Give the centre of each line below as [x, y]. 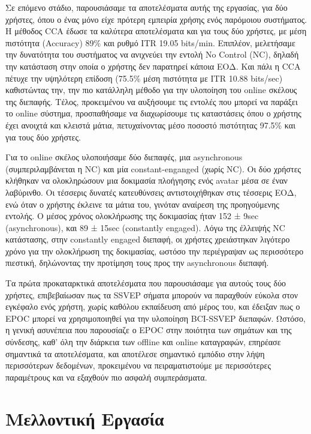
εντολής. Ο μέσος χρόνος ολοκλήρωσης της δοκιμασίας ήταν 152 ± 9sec [132, 216]
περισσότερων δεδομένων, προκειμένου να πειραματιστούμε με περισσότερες [138, 365]
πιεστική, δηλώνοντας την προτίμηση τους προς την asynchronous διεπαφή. [137, 263]
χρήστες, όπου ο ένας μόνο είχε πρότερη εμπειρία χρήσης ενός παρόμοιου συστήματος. [156, 19]
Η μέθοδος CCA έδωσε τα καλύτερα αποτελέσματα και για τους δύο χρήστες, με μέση [156, 31]
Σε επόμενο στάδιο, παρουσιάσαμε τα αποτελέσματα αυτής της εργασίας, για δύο [147, 7]
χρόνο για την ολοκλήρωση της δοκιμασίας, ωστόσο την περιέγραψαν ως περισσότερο [155, 251]
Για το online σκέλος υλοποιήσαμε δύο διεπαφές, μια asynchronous [124, 157]
